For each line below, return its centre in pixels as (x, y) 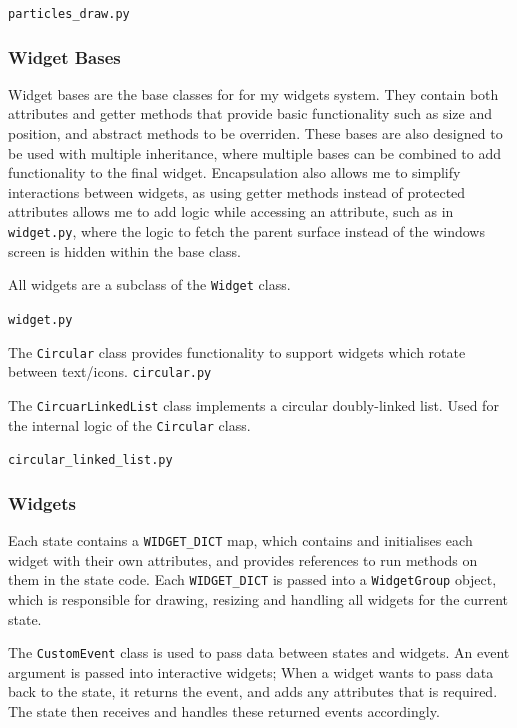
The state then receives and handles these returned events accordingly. (224, 711)
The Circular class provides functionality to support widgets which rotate (237, 351)
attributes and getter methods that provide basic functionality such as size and (250, 113)
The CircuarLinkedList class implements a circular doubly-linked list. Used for (253, 404)
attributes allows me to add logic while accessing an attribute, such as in (231, 211)
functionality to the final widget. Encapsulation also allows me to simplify (234, 172)
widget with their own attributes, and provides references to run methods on (243, 559)
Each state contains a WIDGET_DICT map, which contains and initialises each (240, 540)
